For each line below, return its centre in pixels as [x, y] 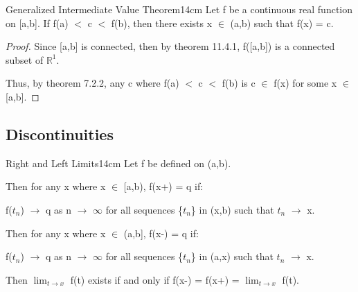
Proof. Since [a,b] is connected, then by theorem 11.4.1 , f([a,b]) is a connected [170, 46]
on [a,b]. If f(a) [37, 23]
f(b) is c [239, 83]
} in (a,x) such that [232, 256]
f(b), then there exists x [162, 23]
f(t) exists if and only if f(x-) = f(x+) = [155, 279]
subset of [25, 59]
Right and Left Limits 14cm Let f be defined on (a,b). [118, 163]
